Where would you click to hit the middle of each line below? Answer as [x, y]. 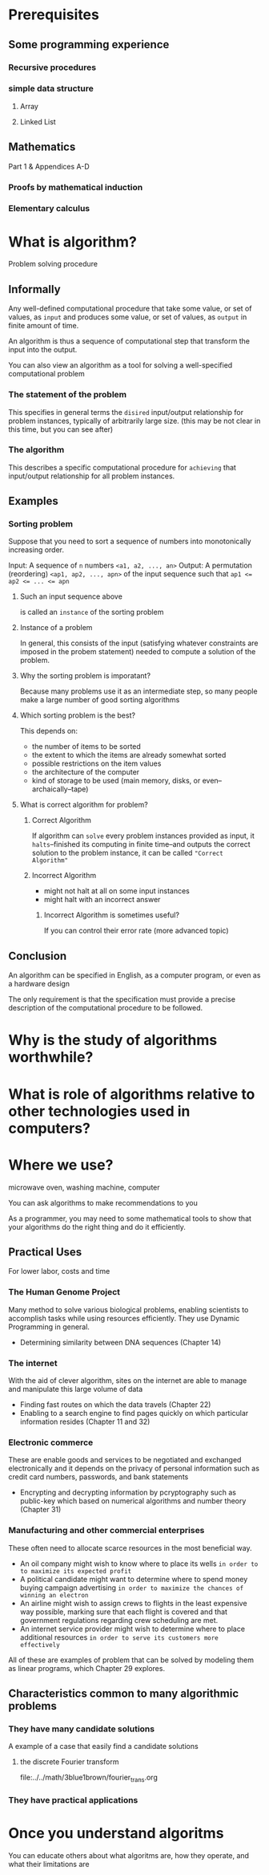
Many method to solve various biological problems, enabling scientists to [128, 1309]
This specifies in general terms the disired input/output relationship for [126, 412]
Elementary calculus [49, 209]
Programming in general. [49, 1327]
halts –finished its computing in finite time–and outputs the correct [141, 844]
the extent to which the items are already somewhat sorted [129, 755]
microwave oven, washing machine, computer [84, 1187]
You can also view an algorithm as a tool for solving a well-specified [120, 365]
